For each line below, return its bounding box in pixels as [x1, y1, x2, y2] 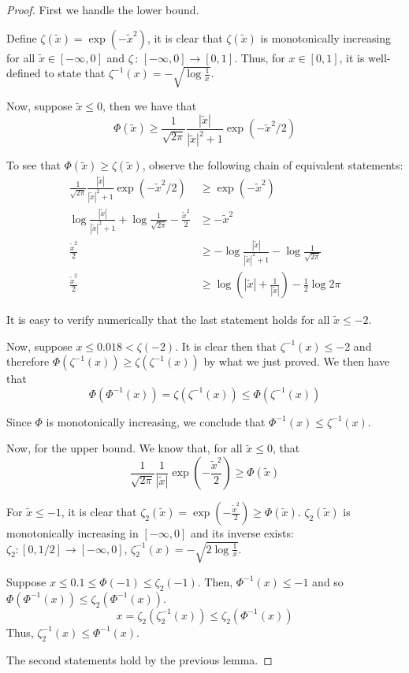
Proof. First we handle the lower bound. [6, 2, 199, 17]
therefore [6, 353, 50, 370]
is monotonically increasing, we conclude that [46, 413, 266, 429]
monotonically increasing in [6, 525, 139, 541]
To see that [6, 157, 61, 173]
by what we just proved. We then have [203, 353, 390, 370]
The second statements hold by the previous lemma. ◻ [6, 651, 273, 667]
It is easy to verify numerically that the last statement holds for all [6, 311, 330, 328]
